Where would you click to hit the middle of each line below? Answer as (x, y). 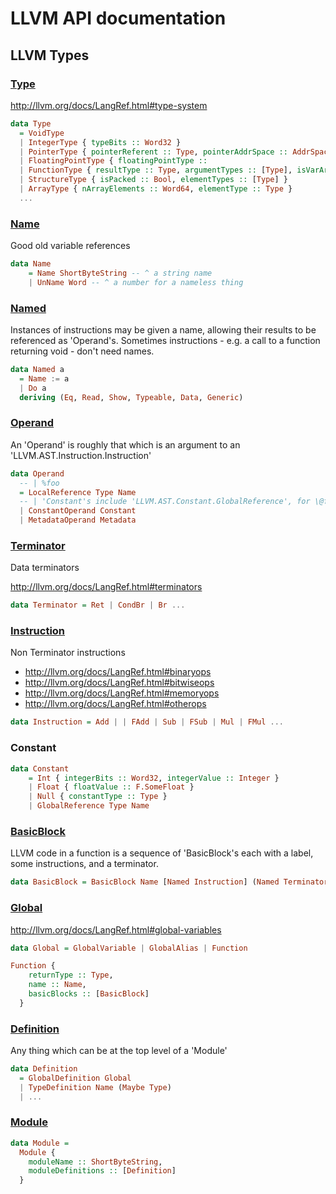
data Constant (40, 768)
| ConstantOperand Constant (78, 511)
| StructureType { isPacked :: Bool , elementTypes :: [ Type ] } (153, 180)
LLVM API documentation (118, 18)
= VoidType (42, 133)
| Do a (33, 388)
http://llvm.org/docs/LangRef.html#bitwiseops (119, 683)
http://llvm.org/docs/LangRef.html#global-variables (116, 929)
